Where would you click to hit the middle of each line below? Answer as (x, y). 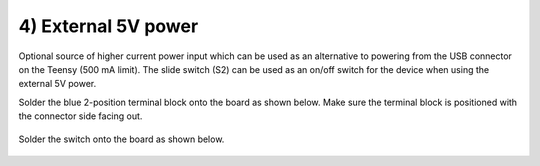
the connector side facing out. (80, 116)
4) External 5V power (108, 26)
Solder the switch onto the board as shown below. (121, 139)
